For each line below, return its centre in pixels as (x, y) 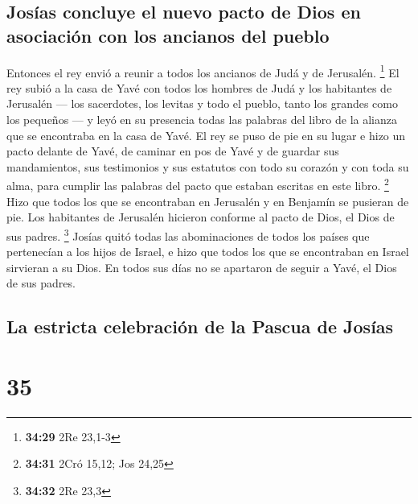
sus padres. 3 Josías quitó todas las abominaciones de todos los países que (188, 234)
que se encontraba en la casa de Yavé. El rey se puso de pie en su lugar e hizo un (206, 135)
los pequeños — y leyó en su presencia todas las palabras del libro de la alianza (202, 120)
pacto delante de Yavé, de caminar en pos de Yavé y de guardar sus (173, 151)
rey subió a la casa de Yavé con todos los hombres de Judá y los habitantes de (199, 87)
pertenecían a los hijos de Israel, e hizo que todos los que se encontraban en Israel (208, 252)
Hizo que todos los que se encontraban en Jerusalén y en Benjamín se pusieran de (208, 201)
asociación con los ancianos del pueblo (168, 35)
